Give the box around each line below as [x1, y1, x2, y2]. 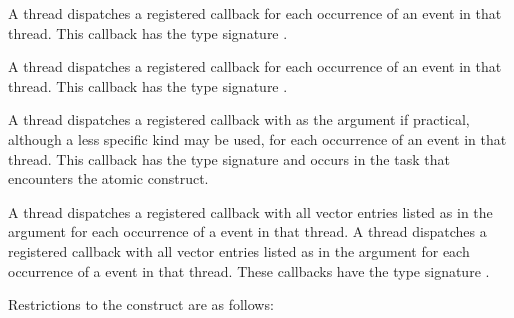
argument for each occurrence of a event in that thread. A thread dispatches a [8, 221, 487, 242]
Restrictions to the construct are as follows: [8, 294, 274, 315]
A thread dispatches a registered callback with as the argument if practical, [8, 109, 470, 130]
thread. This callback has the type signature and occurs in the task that [8, 148, 450, 169]
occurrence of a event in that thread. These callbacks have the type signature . [8, 260, 490, 281]
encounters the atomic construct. [8, 168, 209, 189]
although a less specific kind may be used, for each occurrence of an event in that [8, 128, 507, 149]
